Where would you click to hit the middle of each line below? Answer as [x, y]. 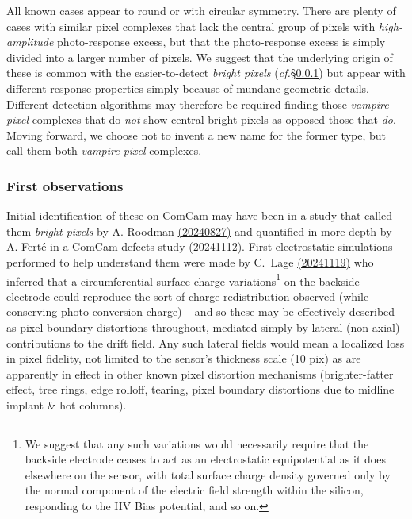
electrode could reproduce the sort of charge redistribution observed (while [188, 296]
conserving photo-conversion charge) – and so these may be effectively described [201, 311]
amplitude [30, 42]
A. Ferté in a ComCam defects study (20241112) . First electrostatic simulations [200, 246]
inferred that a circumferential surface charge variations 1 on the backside [183, 279]
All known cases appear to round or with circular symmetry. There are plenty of [201, 10]
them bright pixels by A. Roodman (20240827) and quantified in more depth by [199, 231]
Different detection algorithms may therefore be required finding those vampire [198, 104]
